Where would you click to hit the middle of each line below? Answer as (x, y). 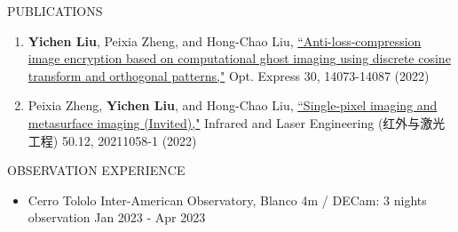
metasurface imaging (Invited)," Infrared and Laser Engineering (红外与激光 (237, 122)
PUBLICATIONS (55, 11)
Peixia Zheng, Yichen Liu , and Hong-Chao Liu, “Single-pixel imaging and (233, 105)
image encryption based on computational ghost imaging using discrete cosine (239, 58)
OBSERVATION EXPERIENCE (96, 170)
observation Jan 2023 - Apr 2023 (117, 217)
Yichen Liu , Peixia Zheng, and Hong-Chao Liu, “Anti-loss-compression (225, 40)
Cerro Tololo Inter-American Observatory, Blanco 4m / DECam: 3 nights (227, 200)
